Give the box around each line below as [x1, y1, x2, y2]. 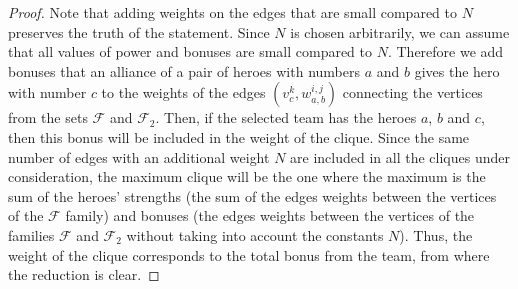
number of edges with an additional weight [8, 146, 270, 167]
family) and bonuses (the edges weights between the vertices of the [65, 205, 475, 226]
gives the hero [414, 60, 500, 81]
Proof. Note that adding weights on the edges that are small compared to [8, 2, 457, 22]
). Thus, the [399, 224, 473, 245]
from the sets [8, 107, 88, 128]
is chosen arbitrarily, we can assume [290, 21, 510, 42]
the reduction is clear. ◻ [8, 264, 160, 285]
